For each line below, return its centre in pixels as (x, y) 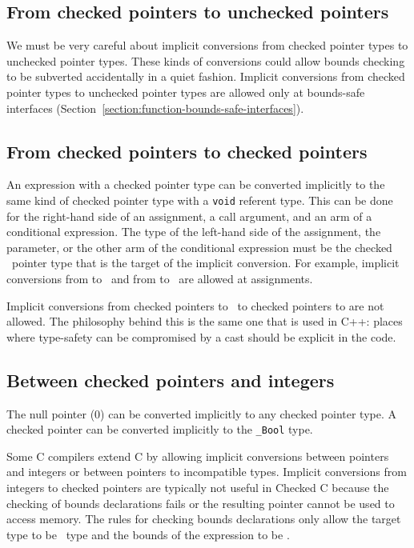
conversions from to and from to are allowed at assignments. (160, 278)
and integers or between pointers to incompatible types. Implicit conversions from (207, 472)
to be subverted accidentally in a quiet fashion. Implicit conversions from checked (206, 76)
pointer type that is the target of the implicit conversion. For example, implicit (205, 263)
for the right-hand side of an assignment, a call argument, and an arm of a (189, 216)
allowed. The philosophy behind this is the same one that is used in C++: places (205, 321)
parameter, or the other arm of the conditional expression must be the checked (199, 247)
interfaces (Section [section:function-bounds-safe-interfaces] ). (155, 108)
